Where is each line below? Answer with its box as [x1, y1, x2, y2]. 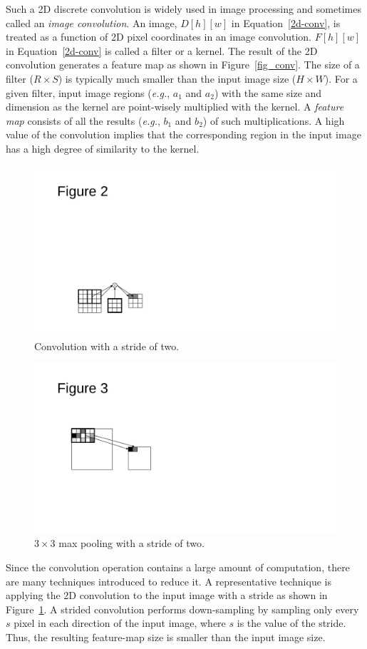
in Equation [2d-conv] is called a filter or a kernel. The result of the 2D [6, 43, 318, 58]
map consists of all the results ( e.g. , [6, 113, 160, 128]
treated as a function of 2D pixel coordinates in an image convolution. [6, 29, 312, 44]
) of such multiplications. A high [202, 113, 345, 128]
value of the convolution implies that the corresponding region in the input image [6, 127, 361, 142]
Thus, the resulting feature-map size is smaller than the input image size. [6, 629, 326, 644]
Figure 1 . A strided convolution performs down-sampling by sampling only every [6, 601, 359, 616]
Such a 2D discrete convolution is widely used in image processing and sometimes [6, 1, 361, 16]
